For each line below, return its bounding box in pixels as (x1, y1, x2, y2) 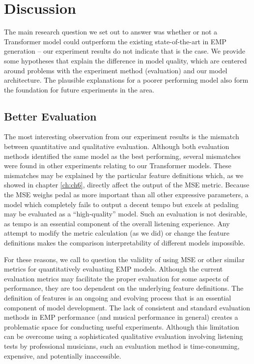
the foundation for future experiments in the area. (4, 84, 154, 94)
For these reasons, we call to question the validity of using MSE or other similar (4, 254, 245, 264)
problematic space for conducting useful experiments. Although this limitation (4, 321, 239, 332)
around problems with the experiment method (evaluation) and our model (4, 65, 227, 75)
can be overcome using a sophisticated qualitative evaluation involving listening (4, 331, 243, 341)
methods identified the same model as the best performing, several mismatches (4, 151, 241, 161)
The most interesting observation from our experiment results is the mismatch (4, 131, 239, 142)
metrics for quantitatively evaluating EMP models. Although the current (4, 264, 223, 274)
